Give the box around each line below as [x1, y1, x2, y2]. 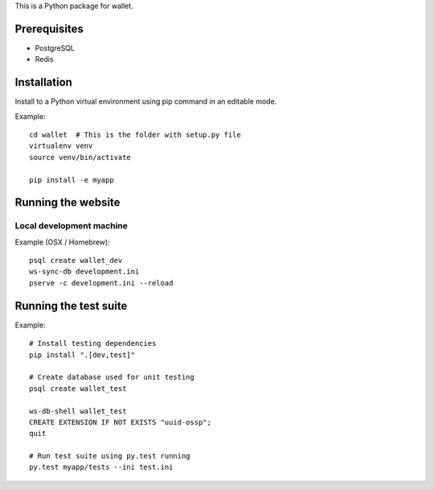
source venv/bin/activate [29, 153, 132, 162]
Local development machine [14, 220, 128, 232]
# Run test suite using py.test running [29, 451, 190, 461]
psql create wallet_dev [29, 256, 123, 265]
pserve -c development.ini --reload [29, 278, 174, 287]
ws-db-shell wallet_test [29, 406, 127, 416]
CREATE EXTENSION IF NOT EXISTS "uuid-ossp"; [29, 417, 212, 426]
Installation [14, 76, 72, 89]
